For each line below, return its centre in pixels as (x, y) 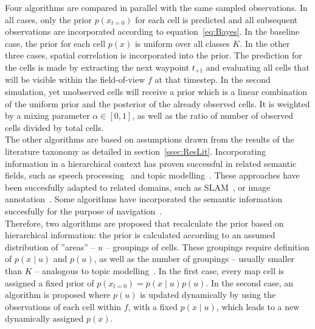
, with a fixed (153, 306)
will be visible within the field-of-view (75, 80)
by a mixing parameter (47, 115)
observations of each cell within (63, 306)
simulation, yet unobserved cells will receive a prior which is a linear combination (156, 92)
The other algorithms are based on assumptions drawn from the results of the (150, 139)
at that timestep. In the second (213, 80)
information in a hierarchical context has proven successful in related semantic (151, 163)
